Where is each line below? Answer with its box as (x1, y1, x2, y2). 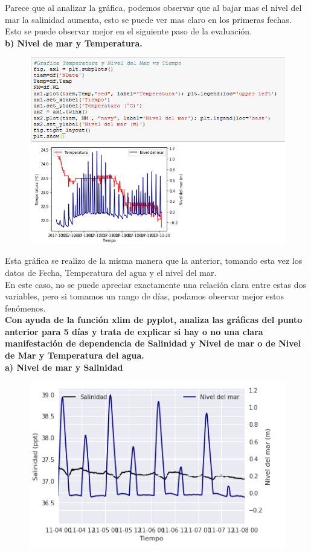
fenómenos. (5, 301, 46, 314)
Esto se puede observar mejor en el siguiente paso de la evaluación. (5, 25, 252, 37)
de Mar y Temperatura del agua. (5, 349, 144, 362)
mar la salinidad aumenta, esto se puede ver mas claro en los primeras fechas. (5, 13, 292, 25)
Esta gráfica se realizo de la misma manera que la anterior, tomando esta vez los (5, 254, 303, 267)
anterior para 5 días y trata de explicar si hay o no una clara (5, 325, 263, 337)
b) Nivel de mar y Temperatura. (5, 36, 143, 49)
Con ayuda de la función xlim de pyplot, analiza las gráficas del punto (5, 313, 303, 326)
